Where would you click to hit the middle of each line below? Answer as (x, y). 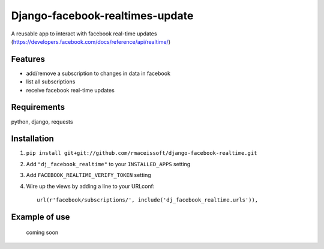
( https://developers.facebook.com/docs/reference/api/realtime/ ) (91, 41)
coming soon (42, 232)
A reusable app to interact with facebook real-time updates (84, 34)
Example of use (40, 217)
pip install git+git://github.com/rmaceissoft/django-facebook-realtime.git (142, 153)
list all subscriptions (51, 82)
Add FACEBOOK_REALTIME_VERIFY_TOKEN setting (88, 175)
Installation (32, 139)
